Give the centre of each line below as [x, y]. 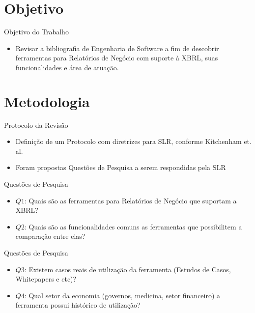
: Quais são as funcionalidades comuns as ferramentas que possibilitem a [133, 226]
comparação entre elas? [50, 236]
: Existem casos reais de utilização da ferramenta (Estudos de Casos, [127, 269]
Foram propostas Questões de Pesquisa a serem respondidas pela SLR [121, 167]
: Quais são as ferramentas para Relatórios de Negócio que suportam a [130, 200]
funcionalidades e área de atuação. [67, 67]
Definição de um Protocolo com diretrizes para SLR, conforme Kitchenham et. [133, 141]
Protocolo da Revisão [36, 125]
